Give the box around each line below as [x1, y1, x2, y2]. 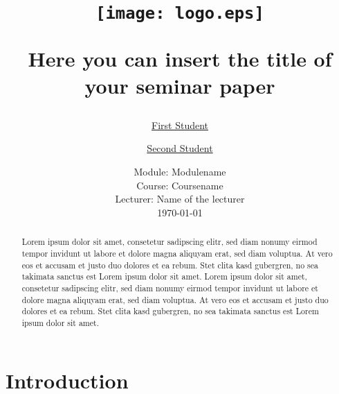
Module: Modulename [134, 164, 226, 179]
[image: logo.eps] [95, 3, 264, 24]
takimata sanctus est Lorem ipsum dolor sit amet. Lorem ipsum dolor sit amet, [21, 271, 307, 282]
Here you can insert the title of [28, 44, 332, 72]
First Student [152, 117, 208, 132]
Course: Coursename [136, 178, 223, 192]
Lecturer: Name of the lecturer [115, 191, 245, 206]
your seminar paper [84, 71, 275, 99]
